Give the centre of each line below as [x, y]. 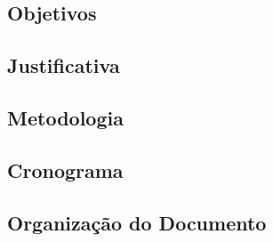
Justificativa [64, 65]
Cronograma [65, 169]
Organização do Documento [137, 222]
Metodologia [65, 117]
